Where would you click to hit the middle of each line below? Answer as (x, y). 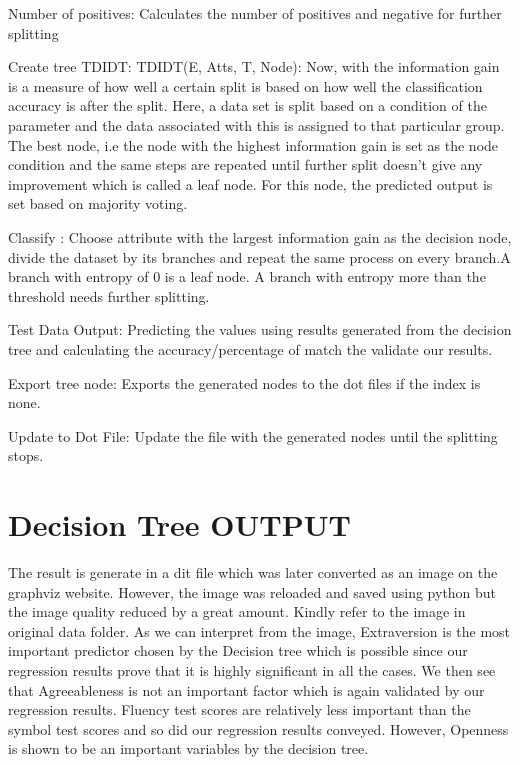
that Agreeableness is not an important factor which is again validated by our (246, 689)
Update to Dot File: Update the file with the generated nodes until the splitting (253, 435)
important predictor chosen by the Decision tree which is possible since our (238, 650)
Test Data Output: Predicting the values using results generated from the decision (260, 329)
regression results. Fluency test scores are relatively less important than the (239, 709)
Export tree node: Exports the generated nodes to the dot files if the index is (244, 382)
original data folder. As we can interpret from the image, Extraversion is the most (259, 630)
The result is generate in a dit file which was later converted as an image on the (253, 572)
